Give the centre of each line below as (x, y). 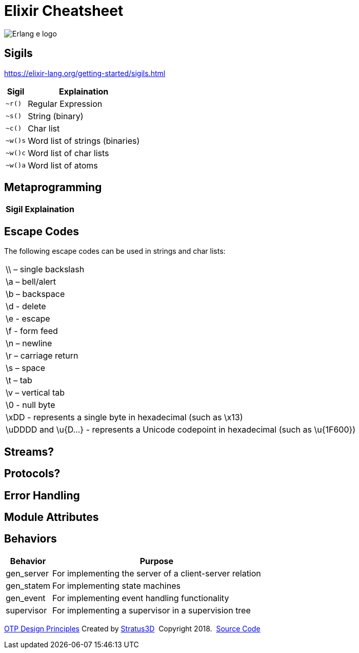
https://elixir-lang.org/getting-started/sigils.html (85, 73)
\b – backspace (35, 294)
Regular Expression (65, 104)
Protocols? (32, 474)
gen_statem (28, 585)
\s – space (26, 368)
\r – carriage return (42, 356)
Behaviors (31, 539)
